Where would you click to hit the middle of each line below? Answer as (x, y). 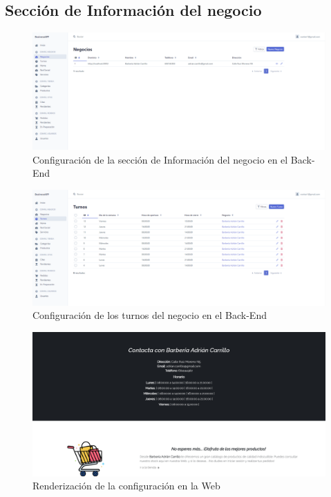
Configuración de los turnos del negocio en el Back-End (150, 315)
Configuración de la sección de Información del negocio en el (160, 159)
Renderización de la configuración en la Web (126, 486)
